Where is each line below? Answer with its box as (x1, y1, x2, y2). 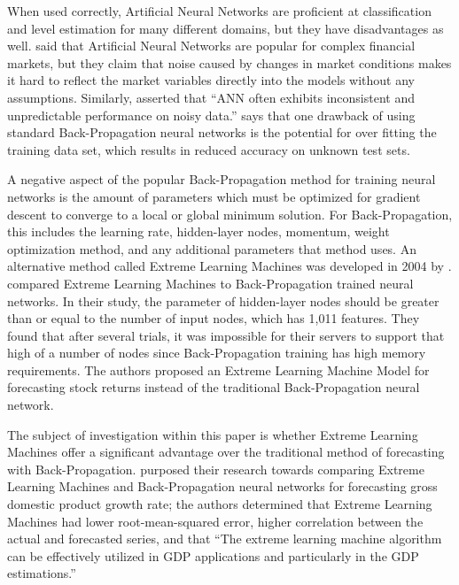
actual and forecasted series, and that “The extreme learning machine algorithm (7, 529, 442, 548)
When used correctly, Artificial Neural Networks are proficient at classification (7, 2, 432, 19)
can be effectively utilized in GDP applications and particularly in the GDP (7, 546, 419, 565)
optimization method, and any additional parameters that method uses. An (7, 239, 416, 258)
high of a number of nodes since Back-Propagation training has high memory (7, 343, 426, 362)
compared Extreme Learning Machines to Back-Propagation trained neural (7, 273, 414, 292)
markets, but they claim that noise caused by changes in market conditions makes (7, 53, 452, 72)
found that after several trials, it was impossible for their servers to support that (7, 326, 445, 344)
